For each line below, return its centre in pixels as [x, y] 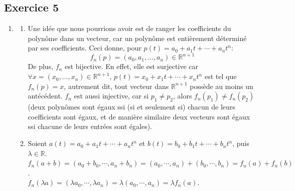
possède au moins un [222, 86]
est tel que [220, 76]
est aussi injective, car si [111, 96]
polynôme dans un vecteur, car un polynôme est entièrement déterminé [137, 38]
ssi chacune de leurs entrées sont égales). [90, 126]
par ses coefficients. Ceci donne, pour [85, 48]
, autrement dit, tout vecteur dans [116, 86]
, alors [182, 96]
